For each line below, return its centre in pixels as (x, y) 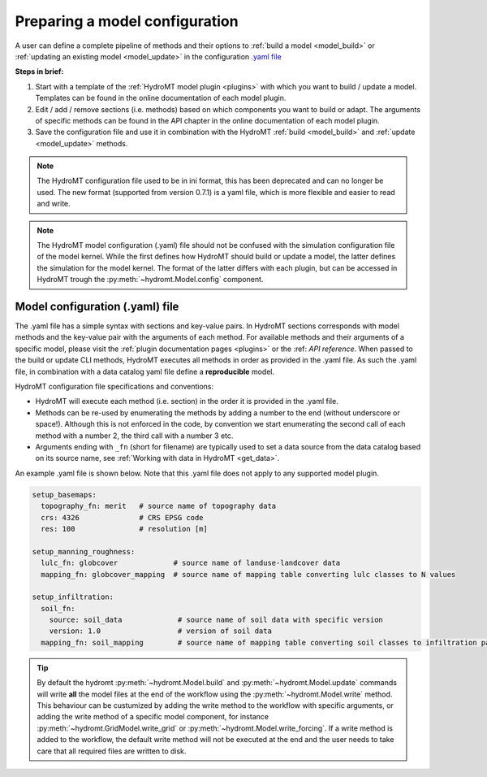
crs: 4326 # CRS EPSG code (122, 517)
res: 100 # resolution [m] (125, 529)
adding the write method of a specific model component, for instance (153, 717)
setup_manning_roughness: (84, 551)
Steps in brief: (39, 72)
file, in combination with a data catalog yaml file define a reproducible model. (145, 371)
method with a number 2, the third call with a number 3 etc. (134, 436)
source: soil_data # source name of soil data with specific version (216, 620)
